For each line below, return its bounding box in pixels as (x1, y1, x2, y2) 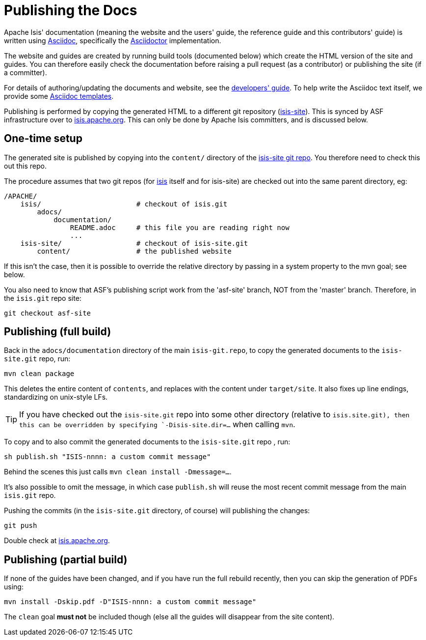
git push (4, 522, 37, 530)
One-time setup (4, 132, 82, 145)
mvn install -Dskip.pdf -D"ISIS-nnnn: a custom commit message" (4, 598, 257, 606)
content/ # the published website (37, 247, 232, 255)
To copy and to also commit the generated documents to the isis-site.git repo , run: (4, 437, 291, 446)
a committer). (4, 68, 47, 77)
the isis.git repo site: (4, 293, 81, 302)
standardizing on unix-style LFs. (4, 393, 108, 402)
